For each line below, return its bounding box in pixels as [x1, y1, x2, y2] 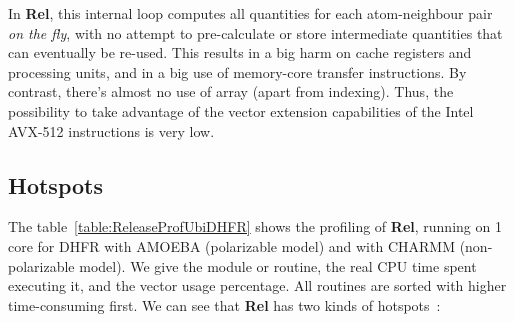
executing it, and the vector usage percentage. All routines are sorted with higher [8, 275, 507, 296]
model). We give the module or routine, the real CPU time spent [79, 255, 477, 276]
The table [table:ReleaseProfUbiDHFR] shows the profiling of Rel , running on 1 [8, 216, 502, 237]
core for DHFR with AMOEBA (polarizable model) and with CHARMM [8, 235, 455, 256]
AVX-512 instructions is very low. [8, 120, 215, 141]
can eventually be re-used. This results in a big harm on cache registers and [8, 42, 472, 63]
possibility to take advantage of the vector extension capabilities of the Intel [8, 100, 474, 121]
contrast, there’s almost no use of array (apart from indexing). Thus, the [8, 81, 454, 102]
